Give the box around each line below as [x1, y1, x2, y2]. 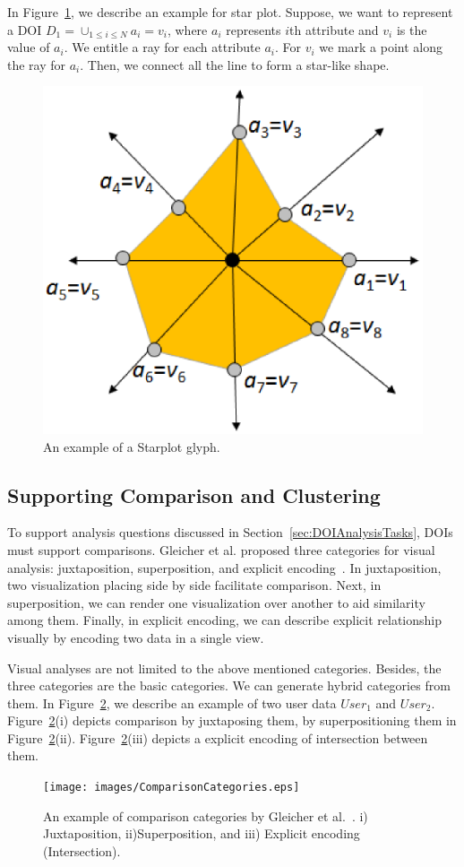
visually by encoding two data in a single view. [7, 628, 264, 646]
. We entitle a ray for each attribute [64, 38, 261, 56]
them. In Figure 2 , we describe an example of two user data [7, 693, 337, 712]
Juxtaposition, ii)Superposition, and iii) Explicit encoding [43, 824, 360, 843]
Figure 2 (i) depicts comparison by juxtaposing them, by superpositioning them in [7, 711, 457, 730]
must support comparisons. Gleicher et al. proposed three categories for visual [7, 540, 435, 559]
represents [226, 20, 281, 39]
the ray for [7, 55, 66, 74]
